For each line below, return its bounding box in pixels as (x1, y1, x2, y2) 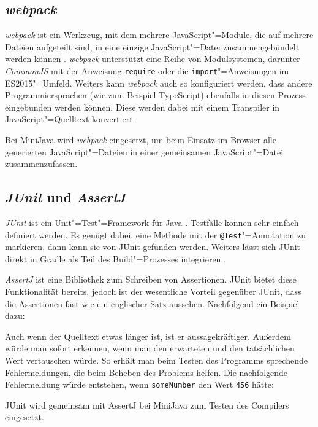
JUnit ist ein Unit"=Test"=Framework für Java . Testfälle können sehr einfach (5, 216, 299, 229)
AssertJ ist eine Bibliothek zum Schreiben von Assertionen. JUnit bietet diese (5, 273, 297, 286)
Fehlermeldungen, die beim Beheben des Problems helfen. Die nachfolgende (5, 366, 288, 378)
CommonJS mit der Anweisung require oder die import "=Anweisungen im (5, 64, 289, 77)
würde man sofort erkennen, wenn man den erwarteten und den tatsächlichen (5, 342, 295, 355)
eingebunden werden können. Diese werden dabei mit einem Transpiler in (5, 100, 280, 113)
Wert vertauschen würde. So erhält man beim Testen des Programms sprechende (5, 354, 308, 366)
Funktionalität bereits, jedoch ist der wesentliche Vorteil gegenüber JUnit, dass (5, 285, 301, 298)
